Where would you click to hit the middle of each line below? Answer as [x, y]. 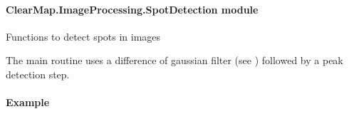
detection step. [38, 74]
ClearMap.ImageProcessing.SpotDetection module [132, 9]
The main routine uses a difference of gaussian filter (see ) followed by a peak [174, 60]
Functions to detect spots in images [83, 36]
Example [28, 102]
